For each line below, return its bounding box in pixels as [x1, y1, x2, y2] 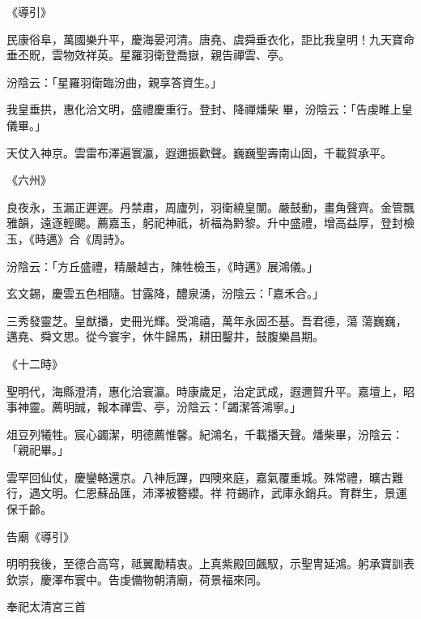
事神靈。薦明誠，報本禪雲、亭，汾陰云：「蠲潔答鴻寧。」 [6, 398, 301, 415]
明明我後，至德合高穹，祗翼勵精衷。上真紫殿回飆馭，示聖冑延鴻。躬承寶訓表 [6, 555, 415, 572]
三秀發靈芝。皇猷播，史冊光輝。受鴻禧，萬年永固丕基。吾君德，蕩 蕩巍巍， [6, 312, 407, 329]
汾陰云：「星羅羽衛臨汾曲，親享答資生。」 [6, 73, 222, 90]
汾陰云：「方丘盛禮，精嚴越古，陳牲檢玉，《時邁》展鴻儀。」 [6, 257, 318, 274]
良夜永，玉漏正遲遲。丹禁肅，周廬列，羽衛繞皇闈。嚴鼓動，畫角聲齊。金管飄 [6, 198, 415, 215]
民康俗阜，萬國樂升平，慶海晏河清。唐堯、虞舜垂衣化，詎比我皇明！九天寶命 [6, 30, 415, 47]
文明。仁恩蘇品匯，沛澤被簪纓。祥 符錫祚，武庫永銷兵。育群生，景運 [40, 484, 407, 501]
